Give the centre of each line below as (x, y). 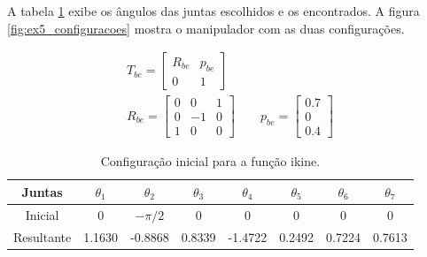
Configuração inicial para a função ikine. (210, 161)
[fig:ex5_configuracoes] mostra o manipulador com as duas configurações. (206, 28)
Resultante (43, 236)
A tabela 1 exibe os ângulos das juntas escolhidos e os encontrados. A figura (213, 11)
